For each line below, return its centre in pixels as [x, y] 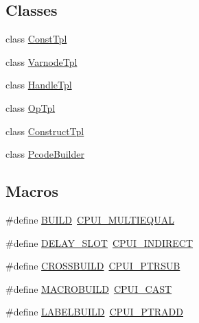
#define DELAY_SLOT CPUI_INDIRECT [99, 242]
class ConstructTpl [45, 131]
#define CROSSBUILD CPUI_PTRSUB [93, 266]
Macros [32, 191]
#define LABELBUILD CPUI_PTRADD [95, 312]
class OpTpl [31, 107]
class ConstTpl [36, 39]
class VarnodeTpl [42, 61]
